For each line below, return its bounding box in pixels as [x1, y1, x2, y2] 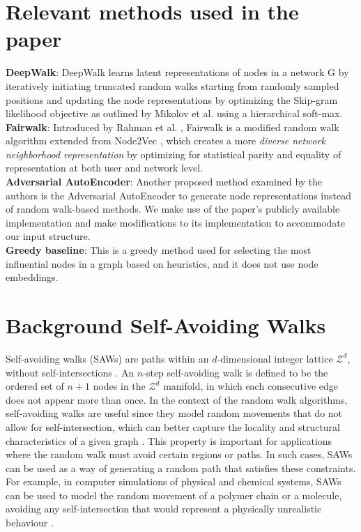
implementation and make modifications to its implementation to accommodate [6, 215, 346, 229]
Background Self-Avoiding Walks [6, 311, 326, 339]
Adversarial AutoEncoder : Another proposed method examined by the [6, 174, 323, 189]
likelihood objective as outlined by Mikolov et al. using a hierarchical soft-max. [6, 106, 343, 121]
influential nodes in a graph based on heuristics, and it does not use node [6, 256, 318, 271]
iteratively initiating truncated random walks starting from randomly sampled [6, 78, 339, 93]
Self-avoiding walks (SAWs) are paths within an [6, 351, 209, 365]
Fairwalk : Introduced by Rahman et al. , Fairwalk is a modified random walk [6, 119, 339, 134]
